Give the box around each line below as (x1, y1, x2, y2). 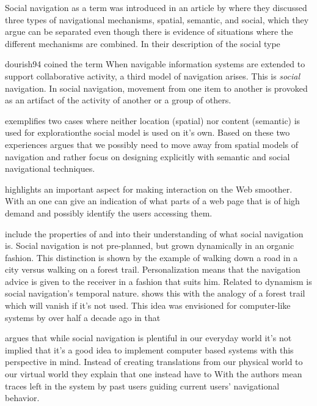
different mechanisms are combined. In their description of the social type (5, 37, 280, 50)
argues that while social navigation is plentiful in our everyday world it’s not (5, 331, 292, 344)
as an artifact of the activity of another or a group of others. (5, 94, 231, 106)
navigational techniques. (5, 162, 95, 175)
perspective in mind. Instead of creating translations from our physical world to (5, 355, 303, 368)
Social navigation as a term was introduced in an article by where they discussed (5, 1, 307, 13)
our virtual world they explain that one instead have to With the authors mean (5, 367, 302, 380)
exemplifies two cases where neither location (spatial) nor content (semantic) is (5, 114, 301, 127)
